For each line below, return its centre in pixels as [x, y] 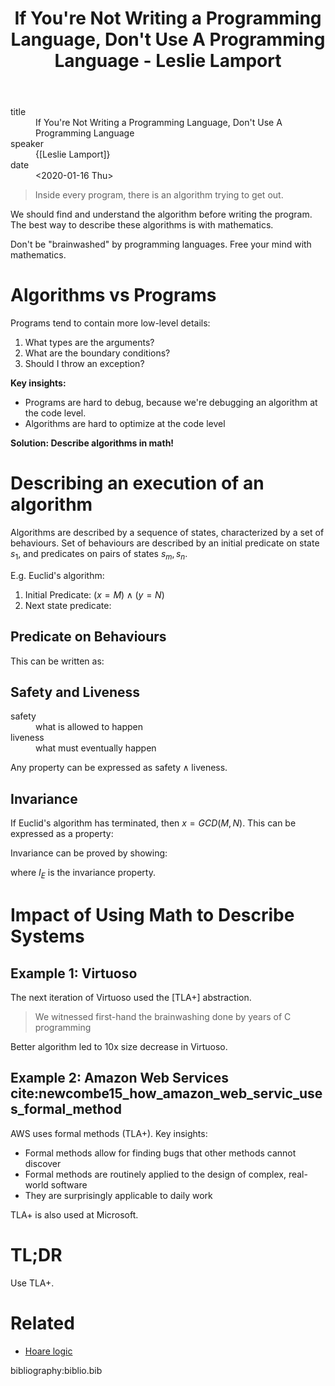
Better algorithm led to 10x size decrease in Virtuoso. [119, 1047]
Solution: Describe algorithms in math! [92, 443]
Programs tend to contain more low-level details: [110, 323]
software [69, 1184]
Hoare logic [48, 1351]
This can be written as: [57, 661]
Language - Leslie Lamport [168, 61]
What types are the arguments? [89, 343]
